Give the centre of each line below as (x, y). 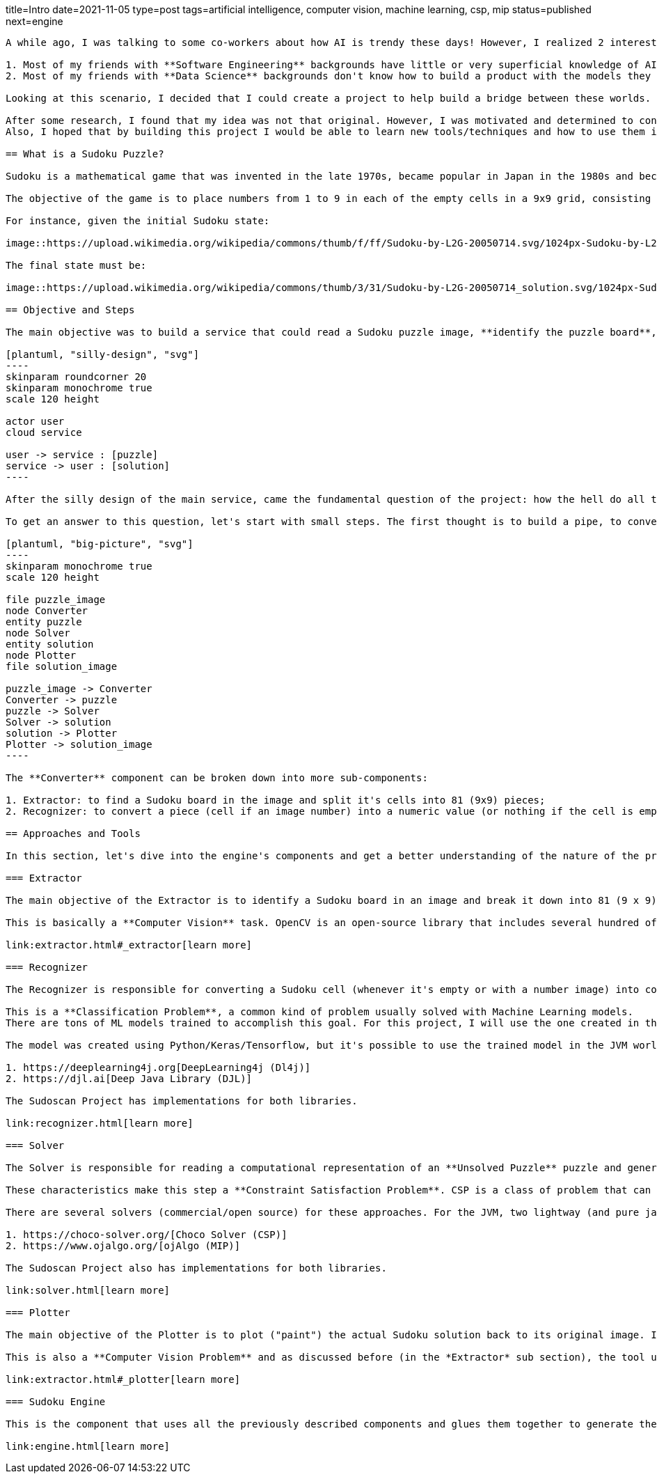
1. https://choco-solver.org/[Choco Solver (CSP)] (147, 1235)
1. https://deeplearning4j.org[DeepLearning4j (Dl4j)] (158, 1067)
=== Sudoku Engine (56, 1402)
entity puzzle (44, 622)
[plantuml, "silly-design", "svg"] (103, 354)
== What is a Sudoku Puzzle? (85, 154)
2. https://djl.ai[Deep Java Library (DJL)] (129, 1079)
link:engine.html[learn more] (88, 1446)
